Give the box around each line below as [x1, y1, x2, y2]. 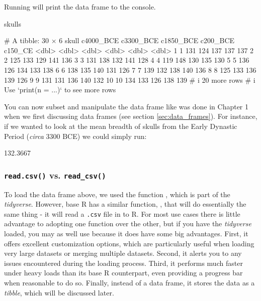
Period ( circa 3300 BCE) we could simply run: [4, 130, 147, 141]
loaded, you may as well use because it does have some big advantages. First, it [4, 228, 248, 238]
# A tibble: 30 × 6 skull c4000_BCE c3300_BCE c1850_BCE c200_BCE [4, 35, 235, 46]
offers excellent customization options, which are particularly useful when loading [4, 238, 254, 248]
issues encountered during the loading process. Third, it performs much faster [4, 257, 243, 268]
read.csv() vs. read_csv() [4, 169, 106, 181]
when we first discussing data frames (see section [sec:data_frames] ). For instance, [4, 111, 257, 121]
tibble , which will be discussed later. [4, 287, 114, 297]
